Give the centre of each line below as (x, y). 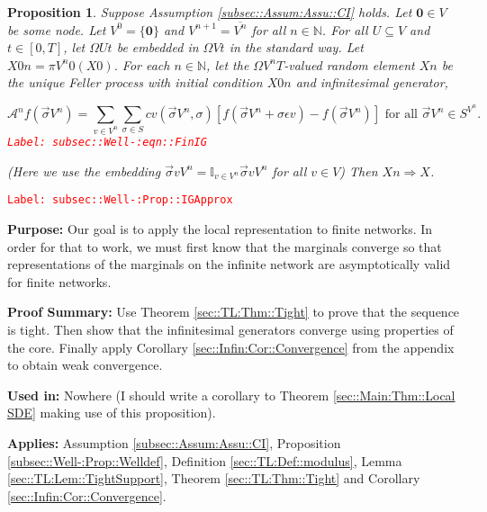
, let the (228, 64)
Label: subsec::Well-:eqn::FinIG (107, 142)
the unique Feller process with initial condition (135, 82)
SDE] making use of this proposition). (112, 413)
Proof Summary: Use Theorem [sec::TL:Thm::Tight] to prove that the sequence (234, 312)
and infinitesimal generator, (372, 82)
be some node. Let (57, 29)
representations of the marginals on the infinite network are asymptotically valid (229, 264)
